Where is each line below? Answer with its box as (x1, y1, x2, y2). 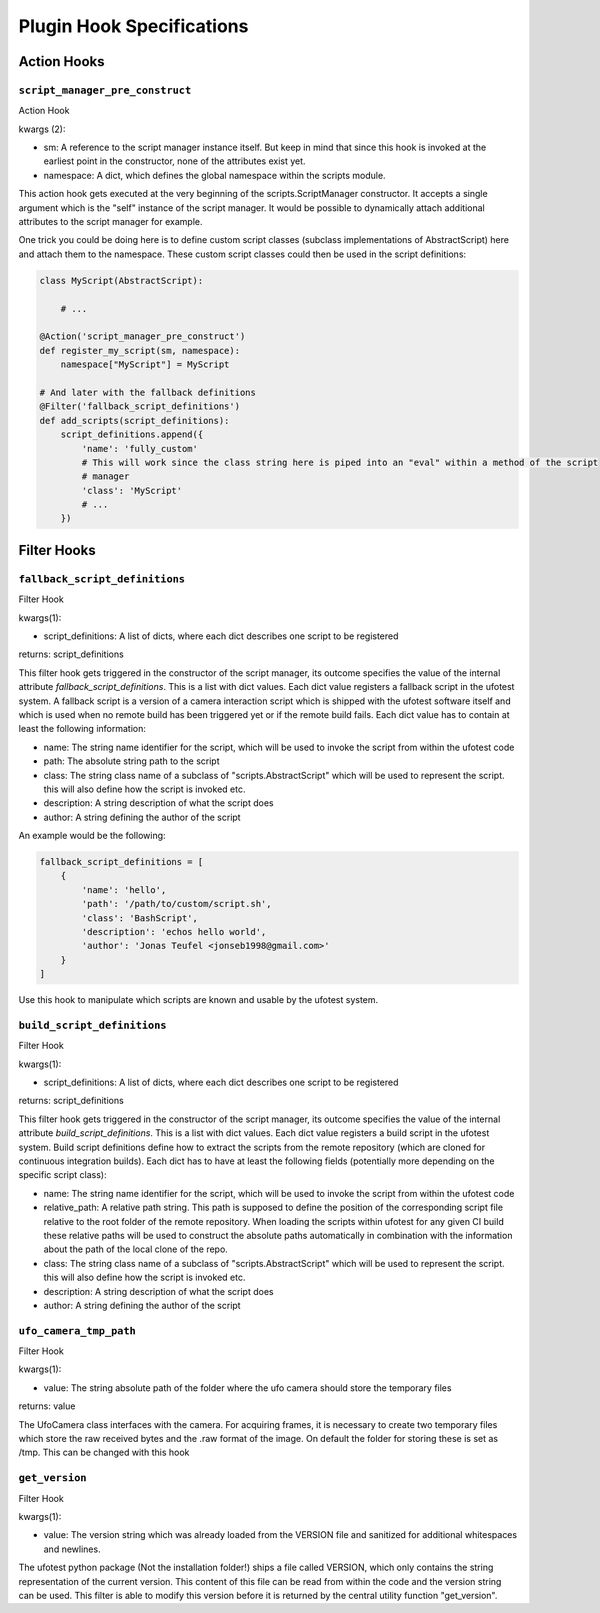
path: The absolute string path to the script (43, 755, 220, 767)
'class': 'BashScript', (81, 912, 199, 924)
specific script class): (18, 1169, 107, 1181)
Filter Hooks (18, 541, 96, 559)
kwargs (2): (18, 123, 66, 135)
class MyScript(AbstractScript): (39, 275, 204, 286)
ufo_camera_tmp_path (18, 1324, 137, 1337)
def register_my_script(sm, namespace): (39, 345, 240, 356)
